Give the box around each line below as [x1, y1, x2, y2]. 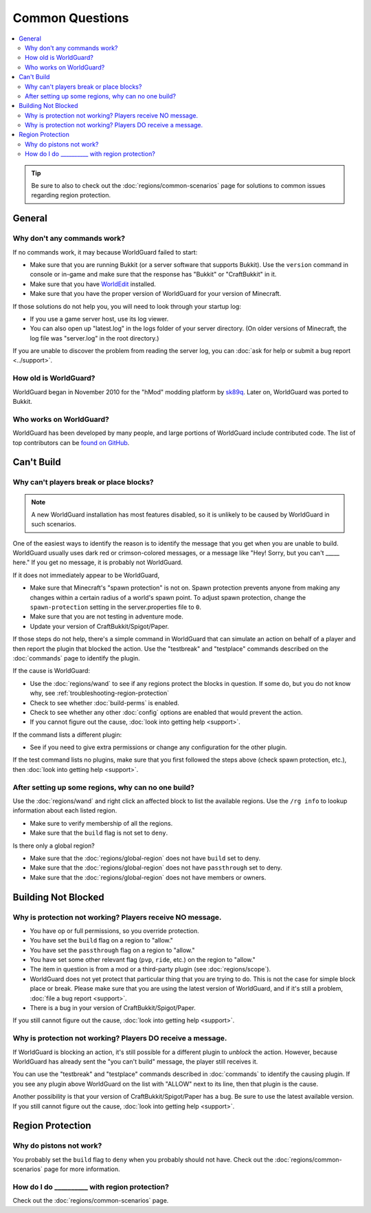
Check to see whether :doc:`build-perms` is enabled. [30, 698, 180, 707]
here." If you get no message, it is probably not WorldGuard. [12, 558, 183, 567]
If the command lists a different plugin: [12, 730, 122, 739]
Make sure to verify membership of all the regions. [30, 819, 173, 827]
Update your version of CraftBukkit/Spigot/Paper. [30, 622, 170, 630]
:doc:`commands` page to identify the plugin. [12, 654, 140, 662]
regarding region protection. [31, 191, 111, 200]
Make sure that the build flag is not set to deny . [30, 829, 168, 837]
